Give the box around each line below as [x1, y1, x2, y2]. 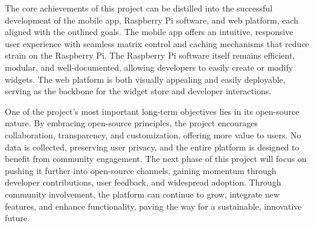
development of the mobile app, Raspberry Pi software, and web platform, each [5, 13, 299, 26]
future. [5, 211, 30, 224]
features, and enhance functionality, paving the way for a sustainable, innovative [5, 199, 302, 212]
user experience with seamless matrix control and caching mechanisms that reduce [5, 37, 309, 50]
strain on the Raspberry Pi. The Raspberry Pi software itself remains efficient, [5, 49, 295, 62]
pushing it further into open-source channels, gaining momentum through [5, 164, 277, 176]
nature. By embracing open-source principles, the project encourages [5, 117, 258, 129]
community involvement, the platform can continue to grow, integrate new [5, 187, 280, 200]
